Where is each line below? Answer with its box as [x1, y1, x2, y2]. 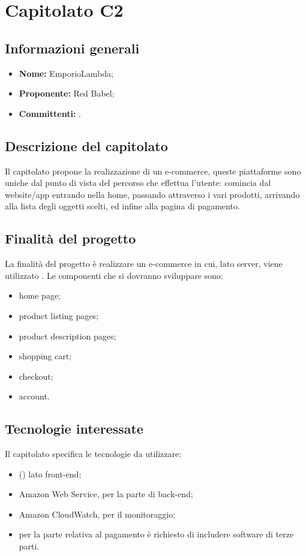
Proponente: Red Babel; [19, 87, 115, 100]
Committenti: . [19, 107, 81, 119]
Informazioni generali [5, 38, 140, 57]
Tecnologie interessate [5, 419, 143, 438]
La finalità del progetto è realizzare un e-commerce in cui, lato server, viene [5, 257, 283, 270]
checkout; [19, 369, 53, 382]
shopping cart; [19, 350, 72, 362]
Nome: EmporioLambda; [19, 67, 113, 79]
